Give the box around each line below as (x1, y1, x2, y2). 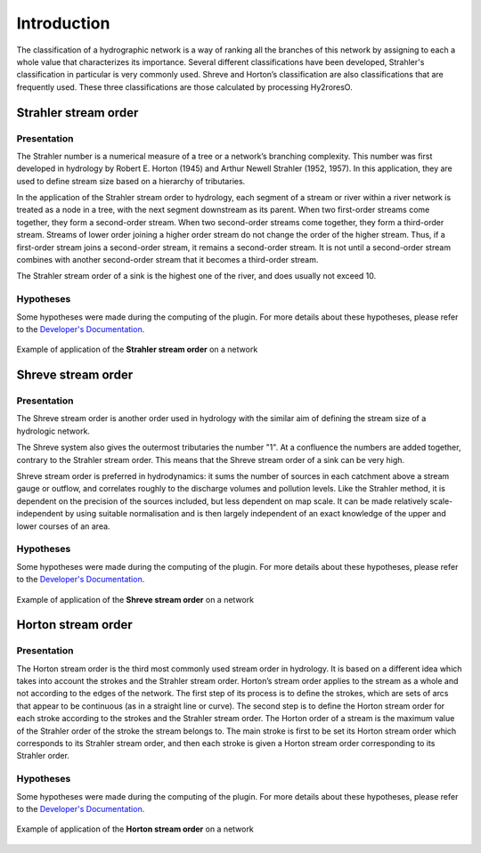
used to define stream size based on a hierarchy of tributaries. (16, 175, 246, 186)
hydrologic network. (16, 426, 91, 436)
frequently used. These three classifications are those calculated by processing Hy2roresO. (16, 81, 353, 93)
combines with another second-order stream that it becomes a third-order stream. (16, 255, 319, 264)
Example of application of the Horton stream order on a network (16, 824, 254, 834)
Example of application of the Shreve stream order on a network (16, 594, 254, 605)
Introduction (16, 13, 110, 33)
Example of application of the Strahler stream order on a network (16, 344, 258, 355)
